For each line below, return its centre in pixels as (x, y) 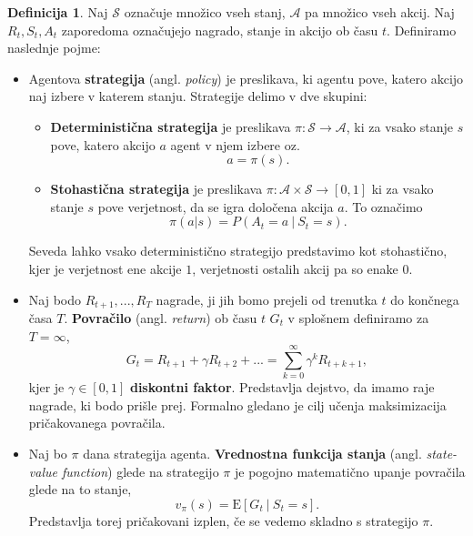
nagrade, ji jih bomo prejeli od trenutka (267, 299)
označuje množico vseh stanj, (205, 12)
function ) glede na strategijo (140, 471)
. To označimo (383, 206)
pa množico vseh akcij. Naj (380, 12)
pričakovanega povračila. (97, 423)
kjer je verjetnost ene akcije (105, 268)
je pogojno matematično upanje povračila (350, 471)
